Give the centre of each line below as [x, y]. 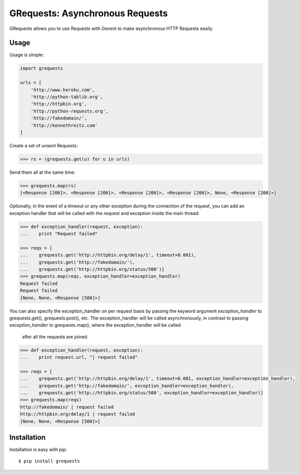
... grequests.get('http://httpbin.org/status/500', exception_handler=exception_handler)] [142, 393]
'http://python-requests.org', [69, 111]
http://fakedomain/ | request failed [67, 407]
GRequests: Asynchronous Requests [89, 13]
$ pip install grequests [49, 461]
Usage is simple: [27, 55]
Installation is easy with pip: [38, 450]
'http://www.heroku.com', [63, 90]
